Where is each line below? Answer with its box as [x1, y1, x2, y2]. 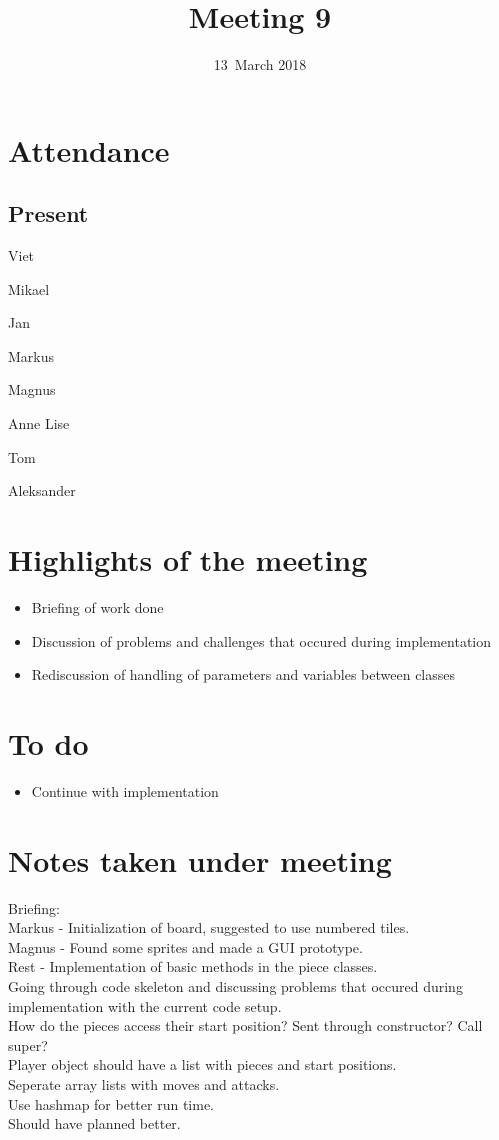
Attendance [8, 129, 170, 170]
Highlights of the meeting [8, 539, 368, 580]
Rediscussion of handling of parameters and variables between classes [31, 664, 456, 685]
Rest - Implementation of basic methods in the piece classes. [8, 956, 378, 977]
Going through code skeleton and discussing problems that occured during [8, 975, 463, 996]
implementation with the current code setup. [8, 995, 282, 1016]
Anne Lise [8, 413, 70, 434]
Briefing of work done [31, 596, 164, 617]
